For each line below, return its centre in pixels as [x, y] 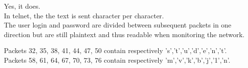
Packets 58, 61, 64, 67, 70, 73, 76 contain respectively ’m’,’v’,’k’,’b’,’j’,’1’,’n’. [117, 60]
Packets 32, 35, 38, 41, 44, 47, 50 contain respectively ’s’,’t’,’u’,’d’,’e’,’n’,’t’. [115, 50]
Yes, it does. [22, 6]
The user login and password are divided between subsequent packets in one [118, 25]
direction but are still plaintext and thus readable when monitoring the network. [124, 34]
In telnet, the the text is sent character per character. [84, 15]
